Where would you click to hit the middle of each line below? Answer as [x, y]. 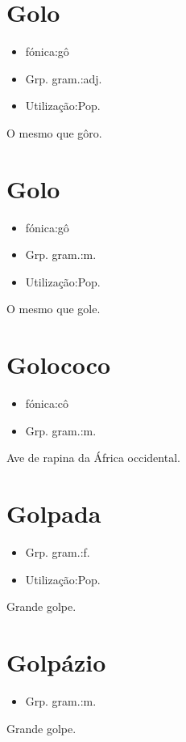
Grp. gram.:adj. [64, 78]
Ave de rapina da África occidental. [93, 458]
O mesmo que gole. [54, 309]
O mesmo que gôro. [54, 132]
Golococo [59, 365]
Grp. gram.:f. [58, 552]
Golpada [54, 513]
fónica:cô [47, 403]
